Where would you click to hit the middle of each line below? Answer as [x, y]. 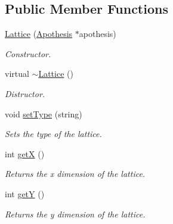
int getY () [25, 193]
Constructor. [28, 53]
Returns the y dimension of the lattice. [75, 214]
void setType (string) [44, 113]
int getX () [25, 153]
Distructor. [25, 93]
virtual [17, 74]
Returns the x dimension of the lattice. [75, 174]
